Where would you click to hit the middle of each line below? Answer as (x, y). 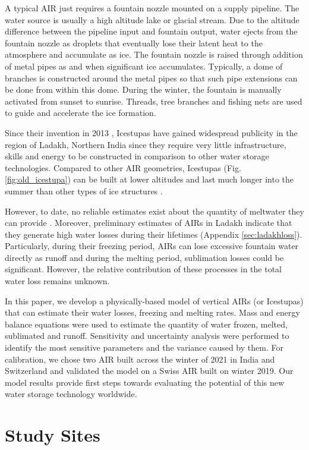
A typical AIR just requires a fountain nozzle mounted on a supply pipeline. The (152, 8)
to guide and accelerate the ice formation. (81, 113)
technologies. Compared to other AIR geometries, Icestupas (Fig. (123, 167)
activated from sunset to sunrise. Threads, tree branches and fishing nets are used (154, 101)
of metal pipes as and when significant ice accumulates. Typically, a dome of (144, 66)
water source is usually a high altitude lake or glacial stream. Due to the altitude (152, 19)
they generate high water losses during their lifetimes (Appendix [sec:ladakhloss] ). (154, 234)
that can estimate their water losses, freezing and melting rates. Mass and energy (152, 312)
